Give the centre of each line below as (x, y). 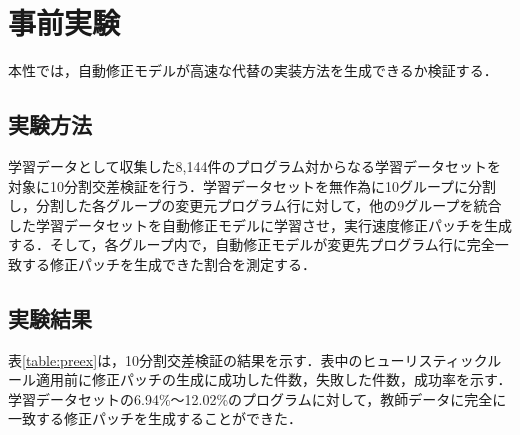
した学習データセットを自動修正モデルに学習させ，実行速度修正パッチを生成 (260, 224)
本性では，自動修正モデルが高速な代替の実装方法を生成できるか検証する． (253, 70)
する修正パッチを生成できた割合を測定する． (168, 263)
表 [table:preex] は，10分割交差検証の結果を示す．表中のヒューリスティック (248, 359)
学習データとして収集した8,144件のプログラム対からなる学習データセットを (255, 165)
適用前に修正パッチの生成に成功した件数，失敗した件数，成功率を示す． (273, 379)
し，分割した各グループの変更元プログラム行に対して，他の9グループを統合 (255, 205)
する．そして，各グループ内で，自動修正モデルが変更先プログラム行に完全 (251, 244)
